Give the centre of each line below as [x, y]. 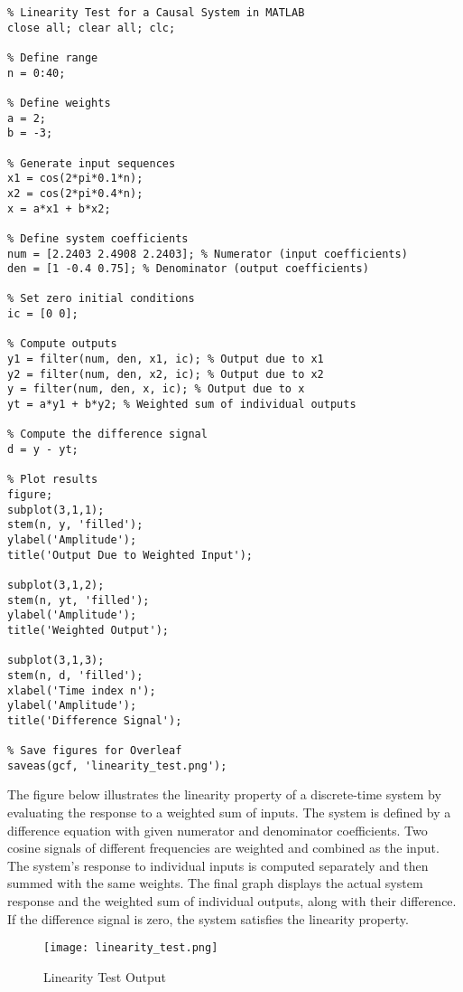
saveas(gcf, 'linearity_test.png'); [117, 765]
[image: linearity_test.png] [131, 948]
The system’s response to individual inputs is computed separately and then [218, 865]
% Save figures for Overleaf [95, 751]
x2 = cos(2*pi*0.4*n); [75, 193]
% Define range [53, 57]
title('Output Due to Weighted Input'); [130, 555]
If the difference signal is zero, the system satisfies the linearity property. [208, 918]
